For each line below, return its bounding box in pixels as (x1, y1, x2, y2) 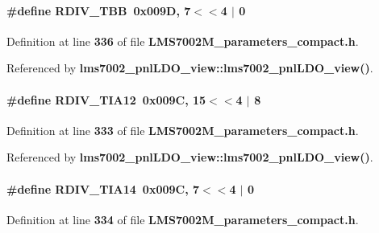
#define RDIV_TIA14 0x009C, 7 (6, 180, 200, 197)
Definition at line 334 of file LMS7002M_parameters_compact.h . (6, 211, 359, 227)
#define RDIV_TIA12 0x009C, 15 (6, 91, 206, 108)
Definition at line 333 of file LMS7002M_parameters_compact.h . (6, 121, 359, 138)
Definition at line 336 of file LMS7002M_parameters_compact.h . (6, 32, 359, 49)
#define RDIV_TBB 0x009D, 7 (6, 2, 191, 18)
